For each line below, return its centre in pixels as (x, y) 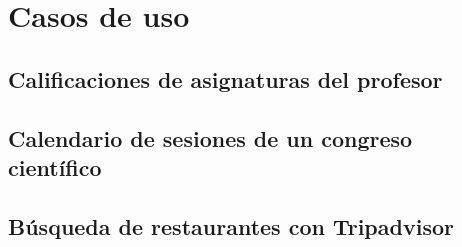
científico (55, 166)
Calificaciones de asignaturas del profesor (225, 78)
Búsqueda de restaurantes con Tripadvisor (231, 225)
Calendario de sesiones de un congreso (210, 137)
